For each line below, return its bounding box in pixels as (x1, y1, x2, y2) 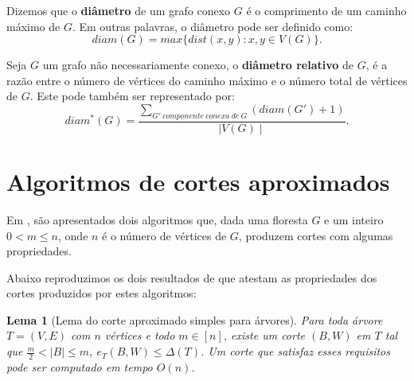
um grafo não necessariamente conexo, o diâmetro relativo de (42, 56, 354, 73)
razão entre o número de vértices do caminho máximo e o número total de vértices (6, 72, 408, 88)
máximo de (6, 17, 61, 34)
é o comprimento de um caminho (246, 2, 407, 18)
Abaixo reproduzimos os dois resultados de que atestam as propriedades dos (6, 269, 377, 286)
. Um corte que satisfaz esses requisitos (200, 343, 390, 360)
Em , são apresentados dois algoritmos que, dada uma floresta (6, 211, 308, 227)
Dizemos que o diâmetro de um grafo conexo (6, 2, 231, 18)
